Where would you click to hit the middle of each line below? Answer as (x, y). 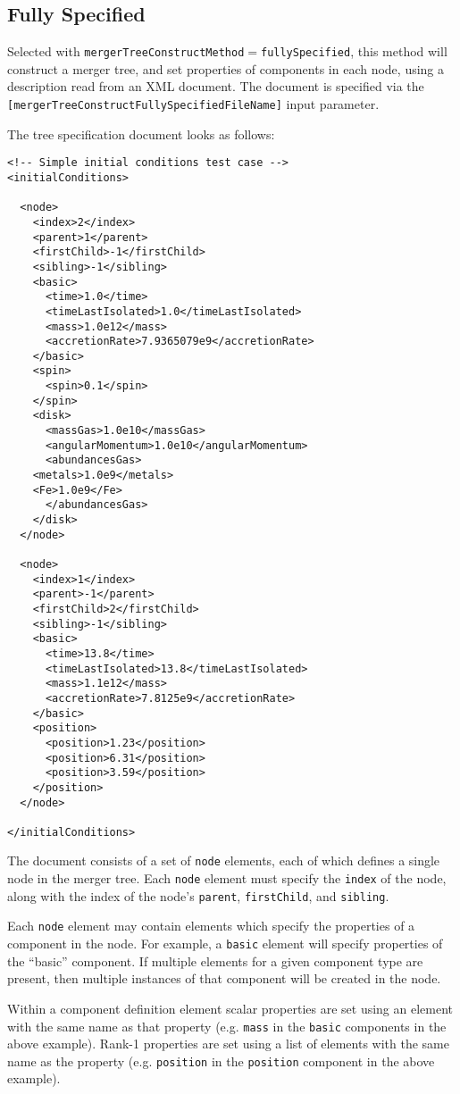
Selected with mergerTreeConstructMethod (126, 51)
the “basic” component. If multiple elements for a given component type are (215, 960)
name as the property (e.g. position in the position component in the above (221, 1061)
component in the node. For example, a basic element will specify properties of (225, 944)
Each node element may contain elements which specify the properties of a (211, 926)
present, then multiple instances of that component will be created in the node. (224, 978)
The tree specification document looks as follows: (141, 134)
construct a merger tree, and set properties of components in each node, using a (226, 68)
